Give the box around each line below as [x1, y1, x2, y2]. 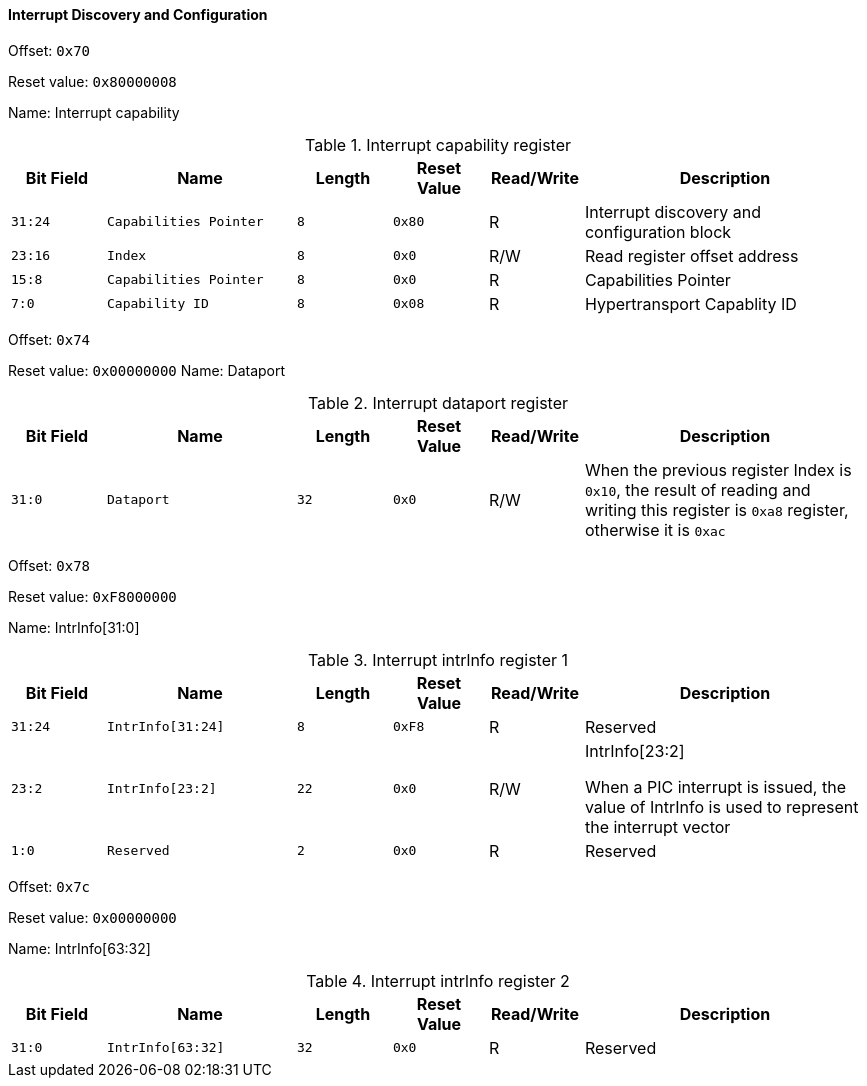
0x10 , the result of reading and [584, 479, 811, 500]
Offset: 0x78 [8, 556, 91, 574]
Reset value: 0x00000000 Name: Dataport [8, 361, 286, 379]
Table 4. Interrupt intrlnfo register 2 [306, 970, 570, 991]
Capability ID [106, 296, 209, 312]
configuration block [584, 221, 732, 242]
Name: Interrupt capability [8, 103, 180, 121]
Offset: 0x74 [8, 330, 91, 348]
